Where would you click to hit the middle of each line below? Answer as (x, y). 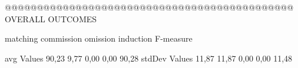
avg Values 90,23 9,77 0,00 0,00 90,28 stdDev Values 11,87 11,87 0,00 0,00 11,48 (149, 58)
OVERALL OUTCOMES (51, 18)
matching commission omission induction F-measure (99, 38)
